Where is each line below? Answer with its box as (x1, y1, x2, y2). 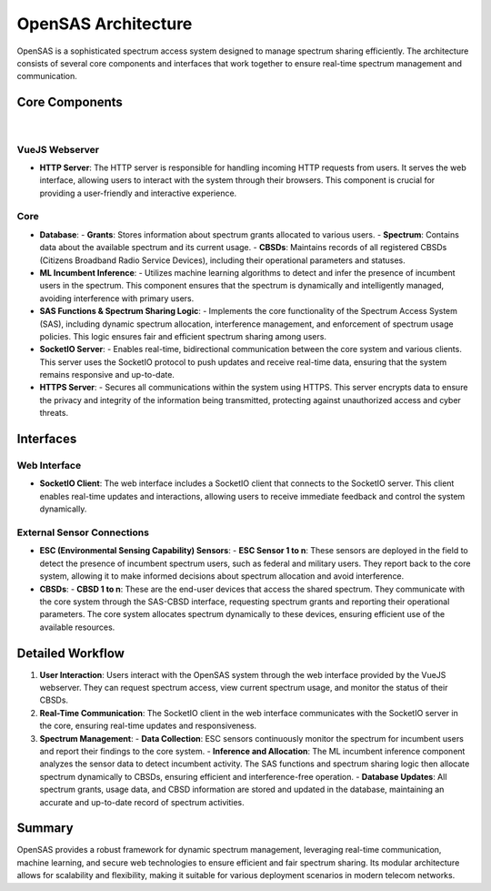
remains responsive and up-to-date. (39, 370, 175, 380)
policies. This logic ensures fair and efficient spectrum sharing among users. (39, 330, 327, 341)
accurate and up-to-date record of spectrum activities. (39, 796, 245, 807)
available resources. (39, 622, 115, 633)
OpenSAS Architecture (16, 14, 193, 34)
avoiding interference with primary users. (39, 292, 195, 304)
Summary (16, 820, 74, 836)
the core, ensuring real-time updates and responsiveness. (39, 720, 257, 732)
